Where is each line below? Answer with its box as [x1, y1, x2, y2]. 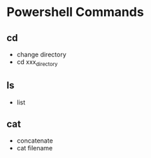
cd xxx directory [16, 58, 58, 68]
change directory [16, 50, 67, 58]
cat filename [16, 144, 53, 152]
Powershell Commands [6, 4, 144, 20]
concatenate [16, 136, 53, 145]
